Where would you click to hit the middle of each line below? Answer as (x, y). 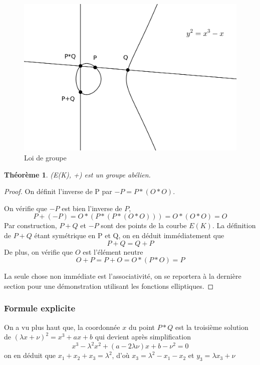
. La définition (234, 225)
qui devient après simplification (143, 337)
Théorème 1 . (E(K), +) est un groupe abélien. (77, 174)
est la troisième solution (212, 327)
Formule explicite (40, 308)
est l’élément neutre (113, 251)
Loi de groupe (45, 158)
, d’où (121, 355)
